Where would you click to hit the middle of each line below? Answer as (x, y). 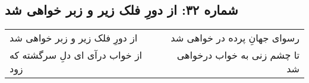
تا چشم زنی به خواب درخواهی (238, 55)
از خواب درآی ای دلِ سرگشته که (76, 55)
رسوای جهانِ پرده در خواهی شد (235, 38)
